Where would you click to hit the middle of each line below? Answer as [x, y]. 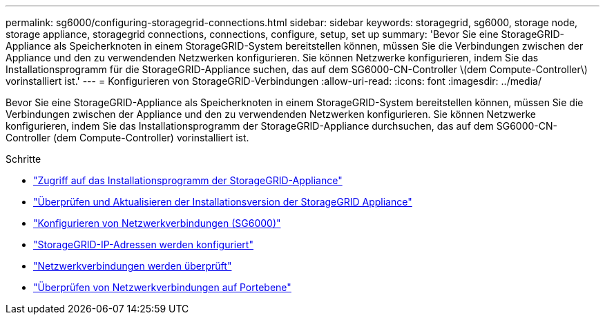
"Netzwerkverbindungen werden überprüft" [133, 266]
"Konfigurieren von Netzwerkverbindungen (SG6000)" [157, 223]
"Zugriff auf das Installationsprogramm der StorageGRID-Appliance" [188, 180]
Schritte [23, 159]
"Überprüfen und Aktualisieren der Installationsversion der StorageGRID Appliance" [223, 202]
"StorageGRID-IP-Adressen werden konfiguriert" [143, 244]
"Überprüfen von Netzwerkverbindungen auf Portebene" [162, 287]
